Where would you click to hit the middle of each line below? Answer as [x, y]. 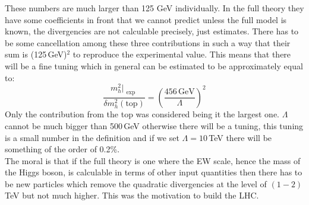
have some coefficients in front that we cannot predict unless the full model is [146, 19]
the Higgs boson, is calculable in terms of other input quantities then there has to [154, 172]
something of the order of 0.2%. [62, 149]
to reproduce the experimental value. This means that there [182, 54]
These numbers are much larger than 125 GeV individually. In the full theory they [154, 8]
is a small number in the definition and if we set [92, 137]
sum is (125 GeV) [36, 54]
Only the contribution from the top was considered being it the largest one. [142, 114]
